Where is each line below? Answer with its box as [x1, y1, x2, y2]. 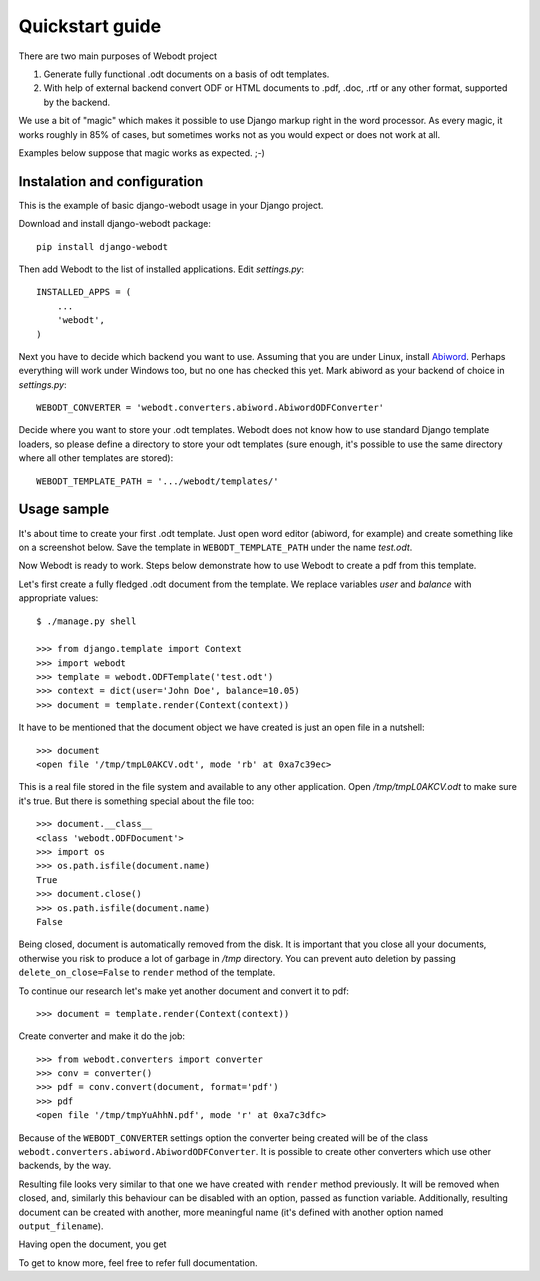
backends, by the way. [18, 1160, 112, 1172]
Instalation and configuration [18, 173, 204, 190]
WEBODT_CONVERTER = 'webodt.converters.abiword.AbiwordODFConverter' [36, 402, 385, 414]
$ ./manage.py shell [36, 615, 137, 627]
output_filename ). [18, 1220, 104, 1232]
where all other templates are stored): [18, 452, 174, 464]
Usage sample [18, 501, 110, 518]
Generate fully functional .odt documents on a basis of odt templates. [43, 68, 330, 80]
